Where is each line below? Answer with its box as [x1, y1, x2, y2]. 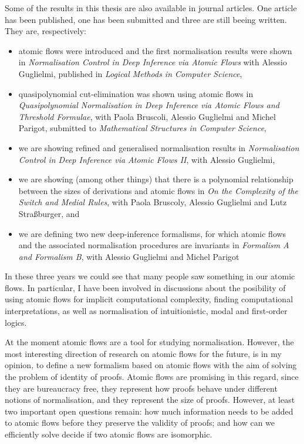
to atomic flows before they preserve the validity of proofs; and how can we [5, 416, 275, 429]
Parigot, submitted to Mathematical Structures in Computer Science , [18, 122, 267, 134]
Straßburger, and [18, 207, 80, 219]
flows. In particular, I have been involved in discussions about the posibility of [5, 281, 286, 293]
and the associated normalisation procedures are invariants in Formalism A [18, 239, 289, 251]
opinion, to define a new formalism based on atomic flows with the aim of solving [5, 359, 297, 371]
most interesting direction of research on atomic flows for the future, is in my [5, 347, 282, 359]
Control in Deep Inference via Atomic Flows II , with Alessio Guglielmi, [18, 153, 275, 165]
